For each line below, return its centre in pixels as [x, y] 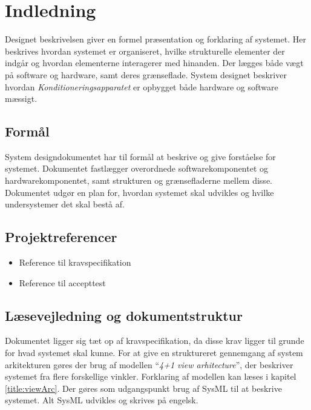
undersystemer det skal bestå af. [65, 204]
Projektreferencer [61, 237]
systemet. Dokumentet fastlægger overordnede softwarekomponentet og [137, 168]
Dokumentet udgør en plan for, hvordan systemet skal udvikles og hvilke [139, 192]
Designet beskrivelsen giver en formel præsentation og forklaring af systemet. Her [155, 39]
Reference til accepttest [62, 282]
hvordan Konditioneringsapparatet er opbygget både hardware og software [142, 86]
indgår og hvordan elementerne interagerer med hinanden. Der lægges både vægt [154, 63]
